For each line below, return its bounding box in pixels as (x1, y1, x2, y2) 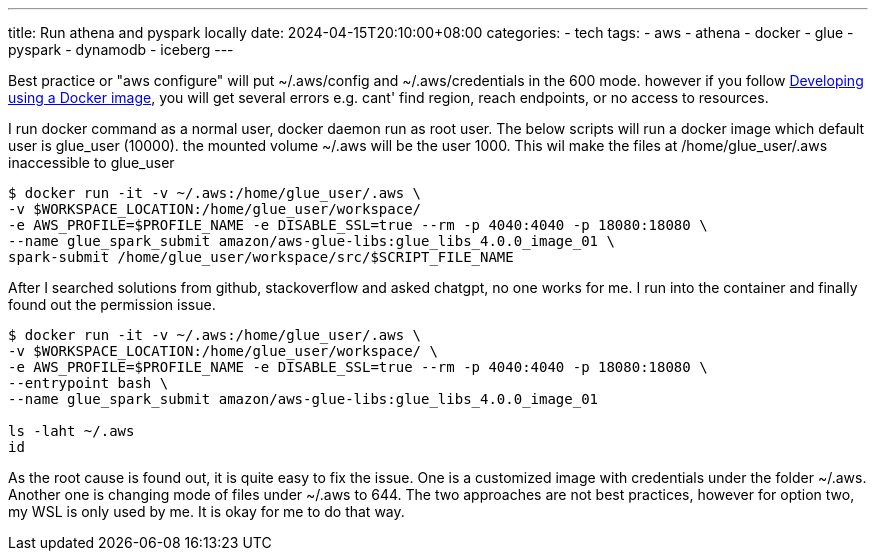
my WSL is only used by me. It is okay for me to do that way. (8, 503, 405, 520)
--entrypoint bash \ (8, 375, 169, 391)
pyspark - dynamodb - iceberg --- (8, 41, 234, 58)
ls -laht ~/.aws (8, 423, 135, 439)
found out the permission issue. (8, 296, 216, 313)
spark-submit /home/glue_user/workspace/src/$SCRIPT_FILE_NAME (8, 249, 514, 265)
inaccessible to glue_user (8, 154, 175, 171)
